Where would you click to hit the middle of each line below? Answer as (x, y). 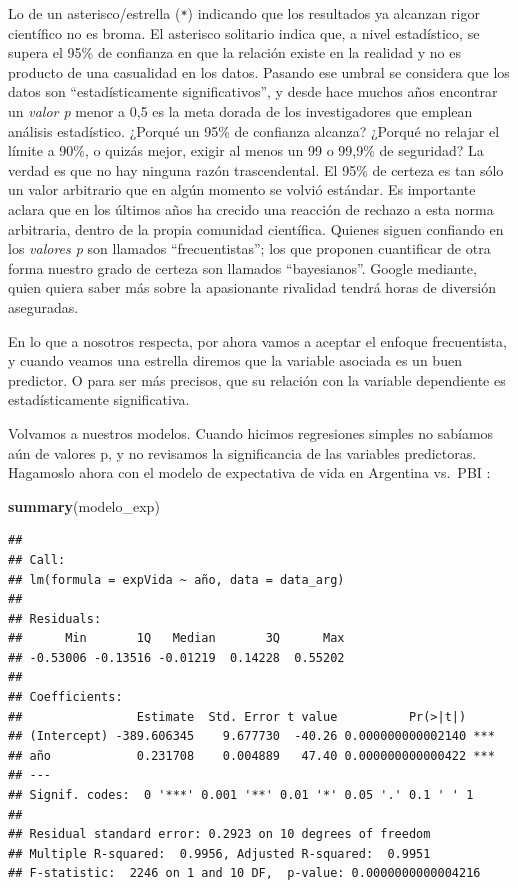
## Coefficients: (65, 697)
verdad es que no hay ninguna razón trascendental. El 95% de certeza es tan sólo (256, 169)
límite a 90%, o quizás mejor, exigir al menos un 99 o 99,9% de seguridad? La (246, 150)
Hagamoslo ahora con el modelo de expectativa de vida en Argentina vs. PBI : (249, 472)
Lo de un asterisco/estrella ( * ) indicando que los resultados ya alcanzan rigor (244, 13)
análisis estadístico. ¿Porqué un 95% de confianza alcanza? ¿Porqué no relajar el (254, 130)
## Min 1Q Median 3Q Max (176, 638)
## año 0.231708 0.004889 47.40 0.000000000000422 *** (251, 755)
